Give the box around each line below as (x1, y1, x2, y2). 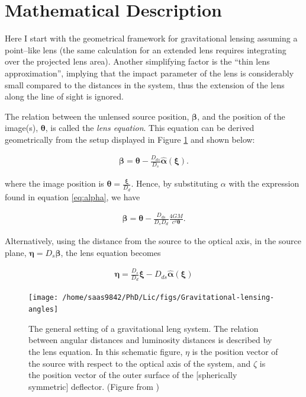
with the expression (228, 177, 299, 190)
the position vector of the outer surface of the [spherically (28, 369, 237, 381)
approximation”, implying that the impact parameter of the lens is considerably (5, 66, 294, 79)
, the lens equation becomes (60, 246, 161, 258)
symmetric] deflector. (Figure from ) (28, 380, 159, 392)
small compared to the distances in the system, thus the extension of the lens (5, 78, 285, 91)
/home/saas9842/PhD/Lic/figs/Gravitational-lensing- (62, 293, 275, 302)
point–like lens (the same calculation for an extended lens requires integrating (5, 43, 286, 56)
